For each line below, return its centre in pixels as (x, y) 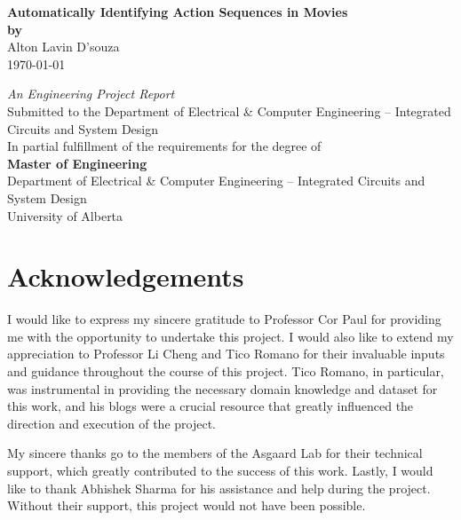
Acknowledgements (126, 276)
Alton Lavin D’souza (64, 47)
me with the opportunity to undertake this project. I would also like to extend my (230, 336)
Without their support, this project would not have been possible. (187, 505)
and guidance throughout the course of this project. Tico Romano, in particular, (226, 371)
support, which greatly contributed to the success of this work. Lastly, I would (220, 470)
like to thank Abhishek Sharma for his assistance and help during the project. (219, 488)
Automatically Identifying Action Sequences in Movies (178, 12)
